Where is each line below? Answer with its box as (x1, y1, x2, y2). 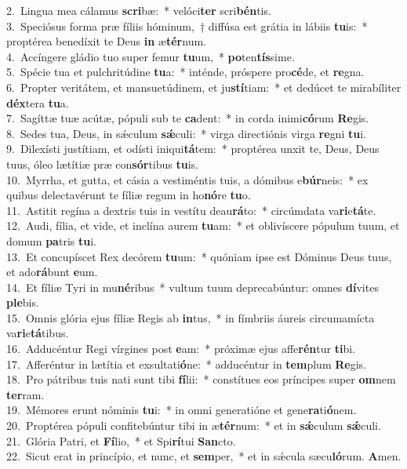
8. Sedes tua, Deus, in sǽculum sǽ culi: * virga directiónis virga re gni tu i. (6, 125, 366, 141)
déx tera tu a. (6, 94, 69, 111)
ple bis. (6, 294, 39, 311)
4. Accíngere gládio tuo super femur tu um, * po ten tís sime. (6, 48, 295, 64)
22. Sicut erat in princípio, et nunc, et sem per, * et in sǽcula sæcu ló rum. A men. (6, 448, 402, 464)
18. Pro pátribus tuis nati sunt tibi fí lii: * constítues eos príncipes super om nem (6, 371, 396, 387)
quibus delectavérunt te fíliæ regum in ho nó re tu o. (6, 187, 251, 203)
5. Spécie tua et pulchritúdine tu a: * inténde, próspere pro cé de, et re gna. (6, 64, 365, 80)
